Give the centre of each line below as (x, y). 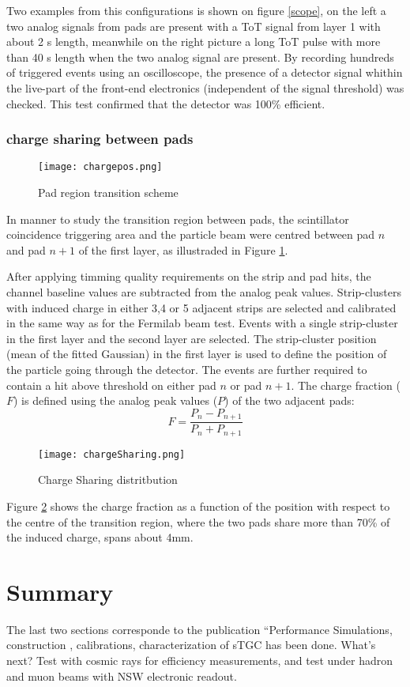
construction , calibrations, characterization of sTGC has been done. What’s (191, 645)
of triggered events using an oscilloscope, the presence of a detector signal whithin (205, 72)
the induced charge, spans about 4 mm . (100, 537)
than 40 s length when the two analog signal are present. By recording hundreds (200, 57)
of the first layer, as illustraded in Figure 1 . (183, 249)
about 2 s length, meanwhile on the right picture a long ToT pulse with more (194, 42)
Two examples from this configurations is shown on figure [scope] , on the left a (196, 10)
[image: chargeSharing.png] (112, 454)
